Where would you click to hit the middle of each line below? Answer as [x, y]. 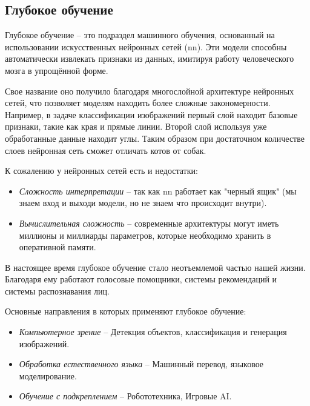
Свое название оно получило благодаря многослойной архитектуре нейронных [150, 91]
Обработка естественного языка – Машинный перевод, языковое [141, 364]
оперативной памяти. [58, 247]
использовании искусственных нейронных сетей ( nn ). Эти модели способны [146, 46]
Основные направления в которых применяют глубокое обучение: [126, 311]
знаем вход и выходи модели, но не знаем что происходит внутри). [143, 203]
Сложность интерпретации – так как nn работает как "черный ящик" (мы [158, 191]
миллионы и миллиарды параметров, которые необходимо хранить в [145, 235]
